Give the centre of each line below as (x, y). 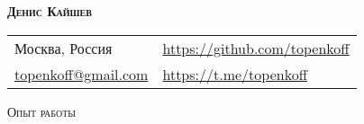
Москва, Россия (64, 48)
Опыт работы (42, 111)
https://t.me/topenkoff (235, 74)
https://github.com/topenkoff (256, 48)
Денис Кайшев (50, 11)
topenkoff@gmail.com (82, 74)
